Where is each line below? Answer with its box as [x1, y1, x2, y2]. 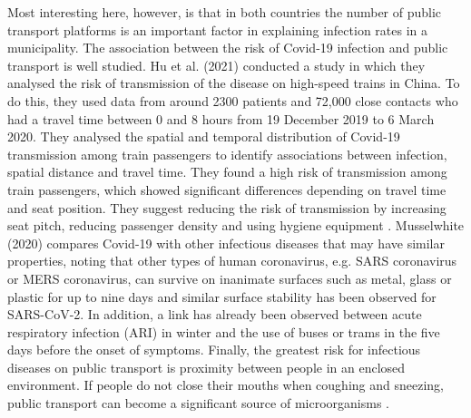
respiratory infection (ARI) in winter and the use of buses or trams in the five [7, 322, 440, 341]
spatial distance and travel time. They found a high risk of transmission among [7, 162, 447, 181]
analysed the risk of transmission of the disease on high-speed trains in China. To [7, 73, 460, 92]
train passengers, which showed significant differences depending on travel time [7, 180, 446, 199]
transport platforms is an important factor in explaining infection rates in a [7, 20, 427, 39]
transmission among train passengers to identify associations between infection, [7, 144, 447, 163]
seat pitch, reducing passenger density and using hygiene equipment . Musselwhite [7, 216, 465, 235]
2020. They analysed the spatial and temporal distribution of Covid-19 [7, 127, 400, 146]
